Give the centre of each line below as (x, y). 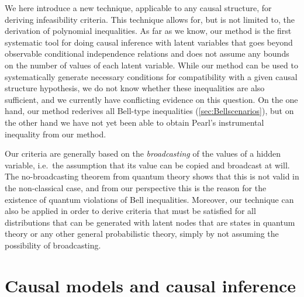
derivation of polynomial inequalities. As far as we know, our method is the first (148, 31)
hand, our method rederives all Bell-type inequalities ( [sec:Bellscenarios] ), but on (149, 111)
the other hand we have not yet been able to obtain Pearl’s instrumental (134, 122)
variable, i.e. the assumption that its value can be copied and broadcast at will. (147, 165)
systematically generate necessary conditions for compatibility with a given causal (151, 76)
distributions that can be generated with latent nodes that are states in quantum (150, 222)
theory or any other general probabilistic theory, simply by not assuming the (142, 234)
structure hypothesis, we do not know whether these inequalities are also (135, 88)
